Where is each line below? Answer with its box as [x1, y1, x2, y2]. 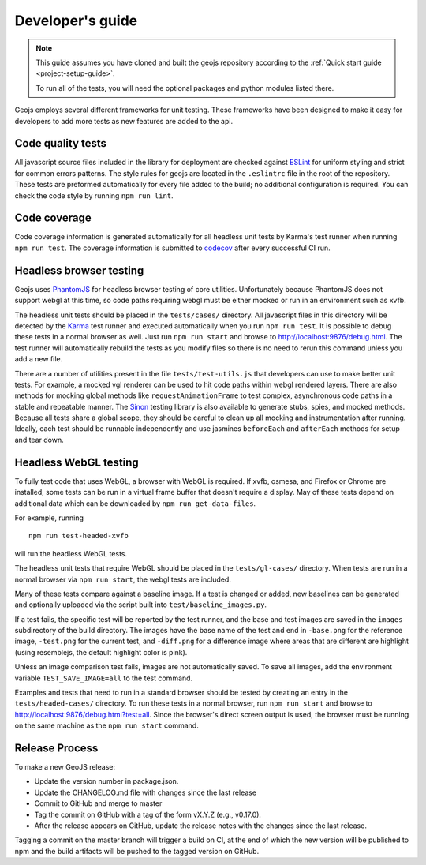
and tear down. [14, 435, 64, 444]
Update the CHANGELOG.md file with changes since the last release [34, 788, 256, 797]
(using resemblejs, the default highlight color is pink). [14, 647, 188, 657]
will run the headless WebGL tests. [14, 549, 128, 558]
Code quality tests [14, 137, 106, 150]
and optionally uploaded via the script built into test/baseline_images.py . [14, 600, 267, 609]
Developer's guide [14, 12, 138, 29]
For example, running [14, 513, 84, 522]
